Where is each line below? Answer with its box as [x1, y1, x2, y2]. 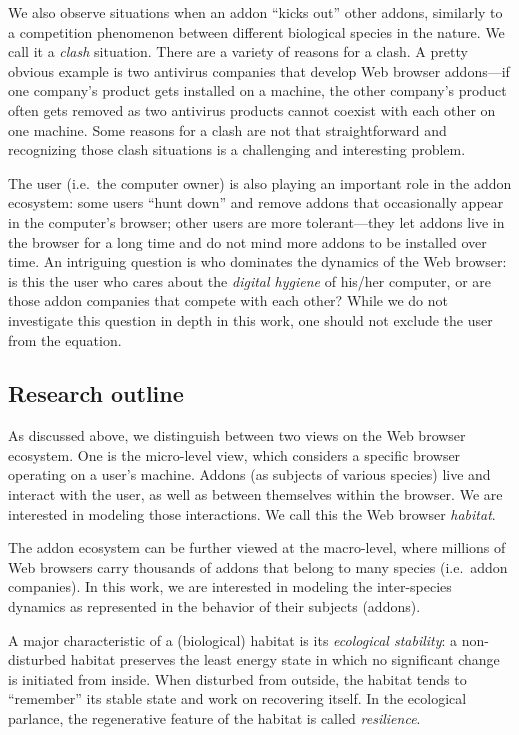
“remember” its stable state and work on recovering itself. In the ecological [8, 688, 467, 709]
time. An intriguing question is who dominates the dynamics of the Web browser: [8, 251, 507, 272]
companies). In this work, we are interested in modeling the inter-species [8, 576, 452, 597]
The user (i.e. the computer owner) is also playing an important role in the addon [8, 172, 512, 193]
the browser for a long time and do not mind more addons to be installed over [8, 231, 487, 252]
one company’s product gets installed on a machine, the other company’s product [8, 80, 507, 101]
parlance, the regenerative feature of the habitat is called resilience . [8, 708, 421, 729]
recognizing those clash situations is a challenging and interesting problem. [8, 139, 466, 160]
